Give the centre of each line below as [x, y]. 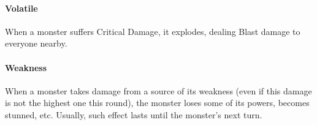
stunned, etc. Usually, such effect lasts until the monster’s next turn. [134, 114]
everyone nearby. [36, 43]
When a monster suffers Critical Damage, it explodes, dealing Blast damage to [153, 31]
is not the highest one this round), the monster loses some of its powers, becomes [157, 103]
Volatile [21, 8]
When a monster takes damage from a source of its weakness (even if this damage [158, 90]
